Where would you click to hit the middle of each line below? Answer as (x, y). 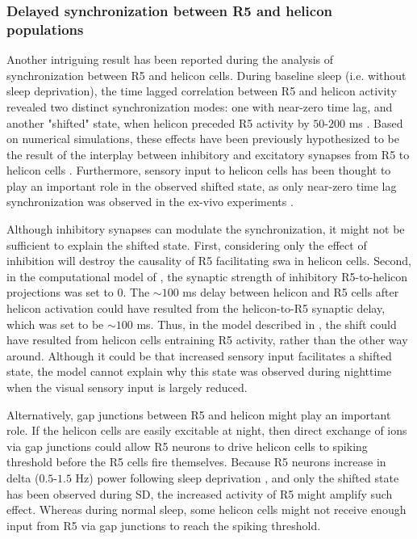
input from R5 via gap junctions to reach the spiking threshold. (164, 525)
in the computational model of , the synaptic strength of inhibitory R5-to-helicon (207, 276)
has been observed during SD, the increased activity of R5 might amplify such (200, 493)
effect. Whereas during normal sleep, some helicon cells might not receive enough (206, 510)
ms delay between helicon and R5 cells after (291, 292)
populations (45, 29)
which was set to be (55, 324)
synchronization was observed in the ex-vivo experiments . (150, 202)
